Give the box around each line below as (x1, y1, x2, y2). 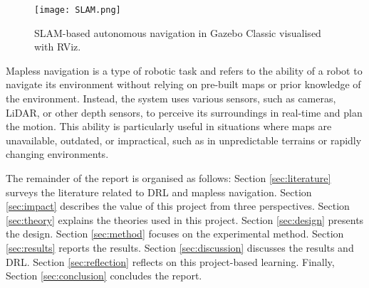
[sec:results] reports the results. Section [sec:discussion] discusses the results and (6, 240, 354, 255)
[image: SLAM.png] (34, 5, 121, 15)
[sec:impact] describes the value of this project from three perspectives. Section (6, 198, 350, 213)
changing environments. (6, 146, 109, 161)
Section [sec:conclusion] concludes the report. (6, 268, 202, 283)
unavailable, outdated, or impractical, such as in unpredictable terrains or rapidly (6, 132, 362, 147)
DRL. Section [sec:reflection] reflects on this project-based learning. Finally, (6, 254, 335, 269)
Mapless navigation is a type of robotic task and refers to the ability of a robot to (6, 63, 363, 78)
